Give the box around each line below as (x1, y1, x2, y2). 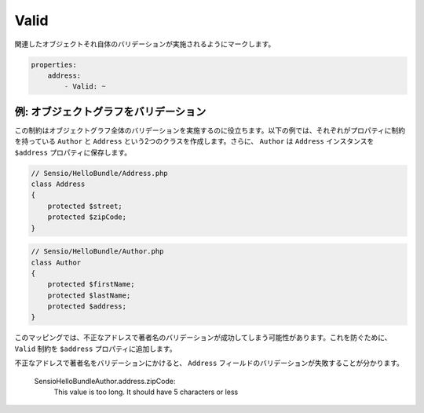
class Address (31, 179, 86, 188)
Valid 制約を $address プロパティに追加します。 (14, 344, 177, 353)
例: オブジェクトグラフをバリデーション (14, 104, 207, 118)
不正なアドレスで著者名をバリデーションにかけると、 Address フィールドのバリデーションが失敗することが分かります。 (14, 358, 404, 368)
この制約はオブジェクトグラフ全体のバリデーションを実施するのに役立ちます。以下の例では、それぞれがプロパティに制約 (14, 126, 406, 135)
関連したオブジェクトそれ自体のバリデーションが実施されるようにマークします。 (14, 39, 276, 49)
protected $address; (47, 302, 127, 311)
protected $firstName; (47, 280, 135, 289)
